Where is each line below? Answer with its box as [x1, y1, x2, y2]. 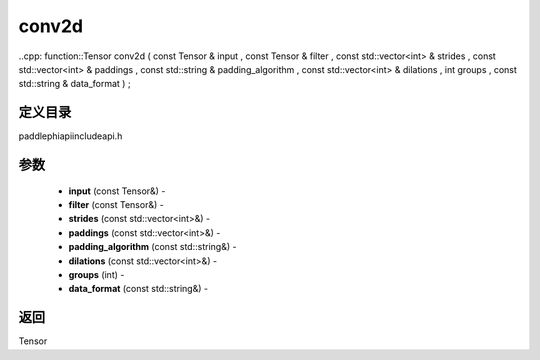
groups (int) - [68, 268, 125, 280]
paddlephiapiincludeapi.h [18, 130, 123, 142]
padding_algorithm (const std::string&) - [68, 241, 237, 253]
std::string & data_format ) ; [18, 78, 131, 90]
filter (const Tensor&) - [68, 199, 164, 211]
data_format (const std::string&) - [68, 283, 209, 295]
